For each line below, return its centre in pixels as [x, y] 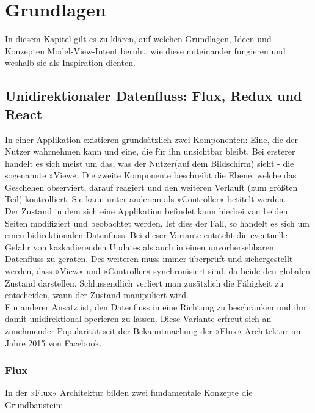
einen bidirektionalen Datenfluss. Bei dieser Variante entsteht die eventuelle [146, 235]
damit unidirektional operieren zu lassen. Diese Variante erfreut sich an [138, 319]
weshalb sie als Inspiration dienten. [70, 63]
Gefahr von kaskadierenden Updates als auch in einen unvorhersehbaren [139, 247]
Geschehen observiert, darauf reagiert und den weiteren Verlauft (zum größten [151, 187]
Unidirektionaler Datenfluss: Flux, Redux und [154, 96]
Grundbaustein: [34, 404]
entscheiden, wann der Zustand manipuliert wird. [97, 295]
